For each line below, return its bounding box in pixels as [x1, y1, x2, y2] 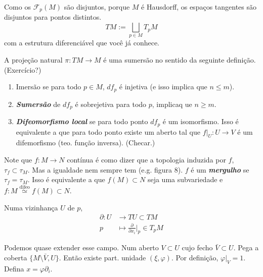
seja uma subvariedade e [147, 174, 223, 185]
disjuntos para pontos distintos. [4, 12, 102, 22]
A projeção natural [4, 54, 63, 65]
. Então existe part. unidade [59, 252, 146, 263]
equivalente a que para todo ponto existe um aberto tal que [16, 126, 200, 137]
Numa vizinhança [4, 202, 58, 212]
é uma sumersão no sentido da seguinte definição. [103, 54, 256, 65]
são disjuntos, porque [64, 2, 130, 12]
